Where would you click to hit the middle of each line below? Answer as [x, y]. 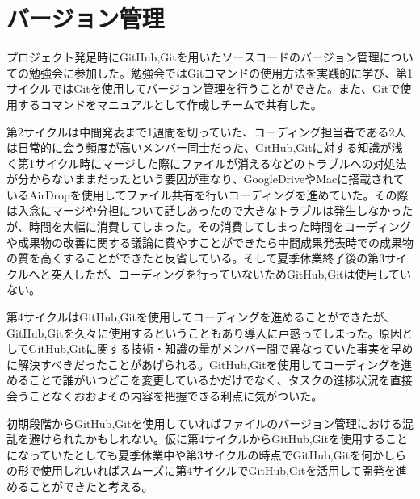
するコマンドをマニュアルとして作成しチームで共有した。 [170, 104]
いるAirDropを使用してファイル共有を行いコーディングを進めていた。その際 [208, 194]
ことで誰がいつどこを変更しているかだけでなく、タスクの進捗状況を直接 [220, 380]
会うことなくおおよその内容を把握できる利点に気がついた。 [165, 396]
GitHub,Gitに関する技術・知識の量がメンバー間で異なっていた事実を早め [221, 348]
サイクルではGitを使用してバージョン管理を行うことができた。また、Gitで [204, 88]
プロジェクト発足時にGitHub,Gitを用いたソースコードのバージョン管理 [193, 57]
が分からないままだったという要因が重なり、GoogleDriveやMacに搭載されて [206, 179]
